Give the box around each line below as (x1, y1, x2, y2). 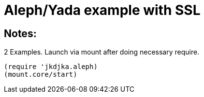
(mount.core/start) (4, 70, 77, 79)
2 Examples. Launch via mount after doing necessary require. (4, 48, 200, 56)
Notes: (4, 27, 37, 40)
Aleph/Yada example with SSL (4, 2, 201, 18)
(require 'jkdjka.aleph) (4, 63, 98, 71)
